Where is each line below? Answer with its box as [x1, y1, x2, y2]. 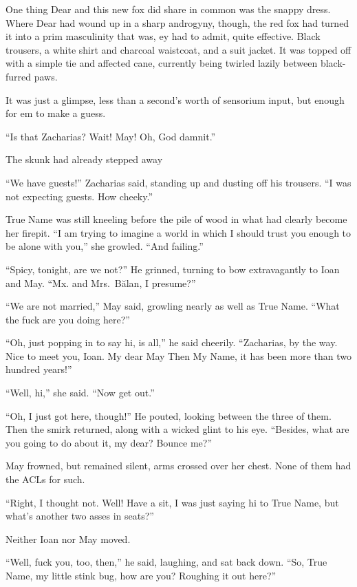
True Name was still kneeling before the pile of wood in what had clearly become [6, 212, 347, 226]
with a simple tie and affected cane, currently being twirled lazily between [6, 56, 318, 70]
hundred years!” [6, 362, 72, 376]
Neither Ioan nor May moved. [6, 531, 131, 546]
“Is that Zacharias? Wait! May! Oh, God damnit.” [6, 129, 216, 143]
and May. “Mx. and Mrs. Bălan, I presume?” [6, 275, 196, 290]
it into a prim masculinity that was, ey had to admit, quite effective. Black [6, 29, 321, 43]
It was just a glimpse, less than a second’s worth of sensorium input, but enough [6, 92, 345, 107]
